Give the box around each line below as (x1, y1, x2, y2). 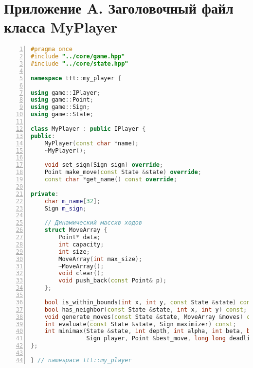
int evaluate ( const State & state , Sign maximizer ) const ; (44, 320, 236, 328)
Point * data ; (58, 234, 101, 241)
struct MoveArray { (44, 227, 108, 234)
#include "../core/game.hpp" (31, 53, 125, 60)
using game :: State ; (31, 111, 93, 118)
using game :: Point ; (31, 96, 93, 104)
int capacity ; (58, 241, 104, 248)
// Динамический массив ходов (44, 219, 143, 227)
